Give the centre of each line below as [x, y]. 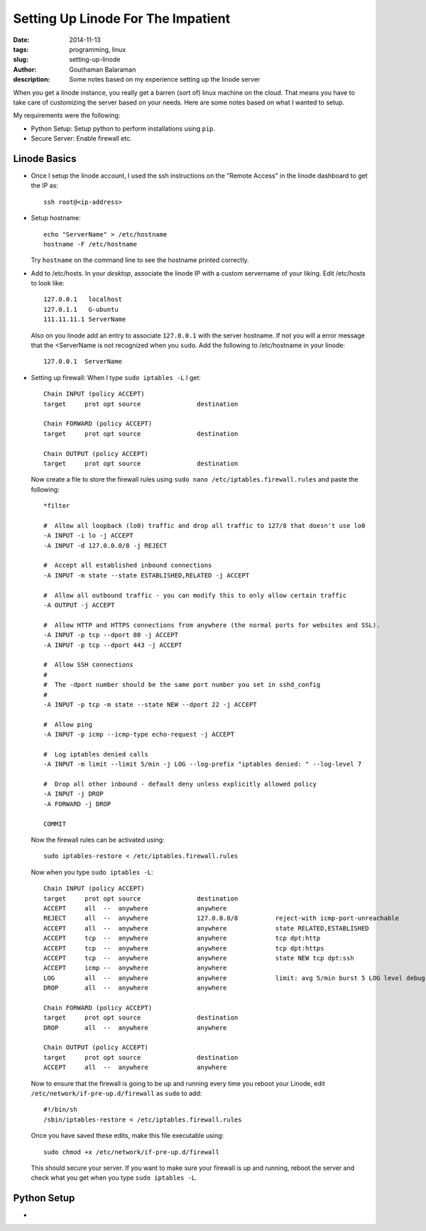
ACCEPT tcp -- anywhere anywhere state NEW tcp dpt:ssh [199, 958]
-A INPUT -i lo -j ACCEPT [89, 536]
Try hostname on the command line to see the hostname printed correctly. [140, 260]
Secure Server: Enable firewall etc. [81, 139]
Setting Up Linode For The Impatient [122, 18]
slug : [21, 60]
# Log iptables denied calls [96, 754]
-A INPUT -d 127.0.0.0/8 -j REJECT [105, 546]
